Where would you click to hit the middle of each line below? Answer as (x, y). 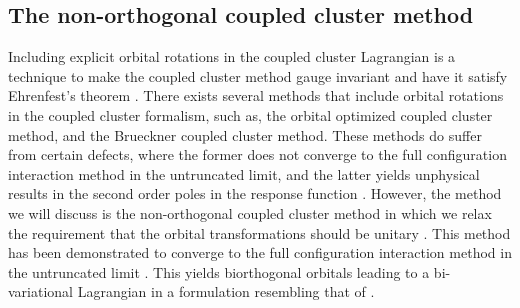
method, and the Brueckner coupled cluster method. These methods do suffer (245, 134)
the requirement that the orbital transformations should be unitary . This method (259, 232)
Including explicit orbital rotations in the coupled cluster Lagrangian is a (232, 56)
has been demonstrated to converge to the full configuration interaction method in (260, 252)
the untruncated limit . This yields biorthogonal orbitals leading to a (219, 271)
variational (41, 291)
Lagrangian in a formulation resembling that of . (226, 291)
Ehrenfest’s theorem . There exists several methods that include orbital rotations (256, 95)
